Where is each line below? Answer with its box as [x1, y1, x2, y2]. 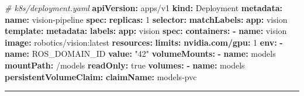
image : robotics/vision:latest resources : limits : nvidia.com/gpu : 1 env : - [5, 36, 283, 48]
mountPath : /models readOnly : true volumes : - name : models [5, 59, 245, 71]
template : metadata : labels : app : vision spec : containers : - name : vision [5, 25, 287, 37]
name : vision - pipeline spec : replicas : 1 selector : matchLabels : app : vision [5, 13, 288, 25]
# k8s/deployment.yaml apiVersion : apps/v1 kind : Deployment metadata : [5, 2, 282, 13]
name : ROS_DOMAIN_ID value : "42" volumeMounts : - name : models [5, 47, 276, 60]
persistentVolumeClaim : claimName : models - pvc [5, 70, 197, 83]
